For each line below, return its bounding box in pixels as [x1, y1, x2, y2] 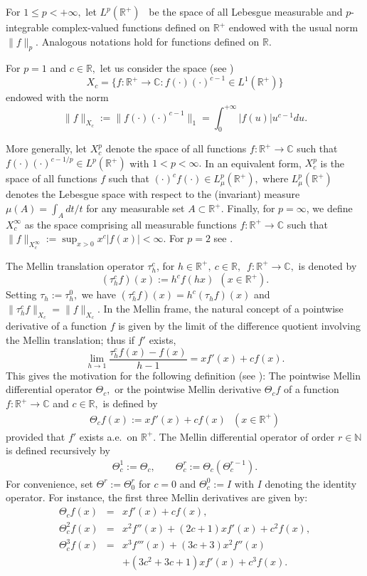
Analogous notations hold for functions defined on [41, 33, 260, 48]
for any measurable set [86, 201, 185, 216]
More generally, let [6, 141, 87, 156]
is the [320, 155, 345, 170]
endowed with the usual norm [228, 20, 358, 34]
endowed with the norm [6, 90, 109, 105]
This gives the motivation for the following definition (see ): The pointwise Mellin [6, 367, 361, 382]
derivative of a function [6, 318, 107, 333]
